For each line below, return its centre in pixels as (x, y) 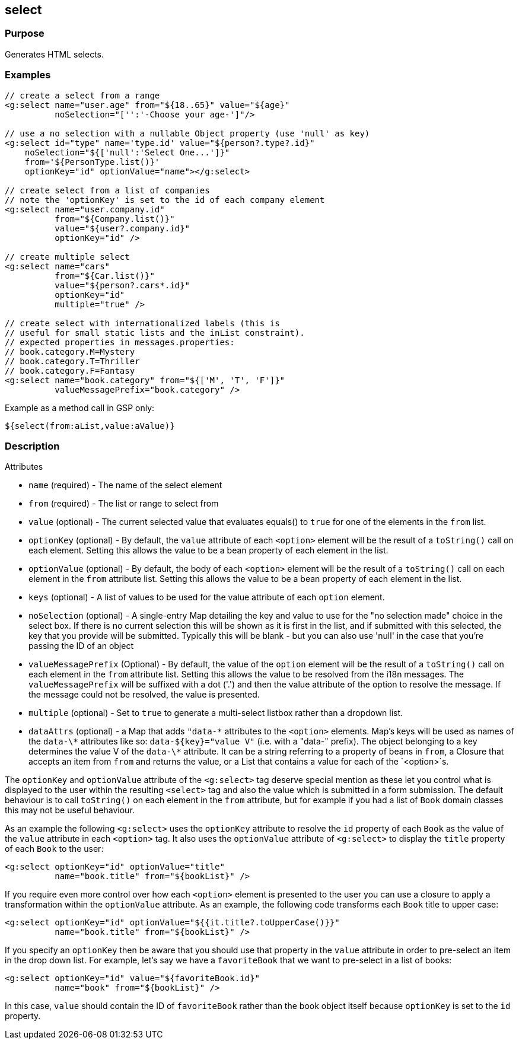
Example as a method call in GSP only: (80, 408)
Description (32, 446)
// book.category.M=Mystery (70, 351)
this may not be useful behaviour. (70, 810)
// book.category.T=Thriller (72, 361)
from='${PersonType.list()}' (92, 162)
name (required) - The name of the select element (125, 485)
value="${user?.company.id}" (122, 228)
